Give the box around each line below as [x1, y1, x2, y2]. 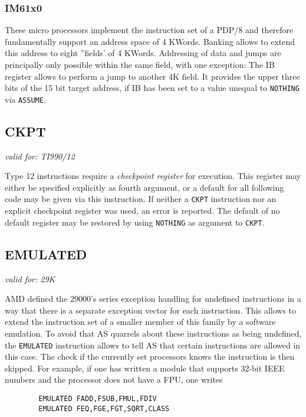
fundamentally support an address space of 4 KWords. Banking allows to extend [5, 35, 295, 47]
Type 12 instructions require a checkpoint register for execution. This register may [5, 170, 301, 182]
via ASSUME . [5, 93, 46, 105]
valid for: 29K [5, 272, 55, 285]
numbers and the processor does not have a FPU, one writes [5, 373, 223, 386]
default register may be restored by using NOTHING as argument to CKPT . [5, 216, 265, 228]
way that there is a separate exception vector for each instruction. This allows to [5, 304, 297, 316]
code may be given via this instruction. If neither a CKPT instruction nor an [5, 193, 277, 205]
